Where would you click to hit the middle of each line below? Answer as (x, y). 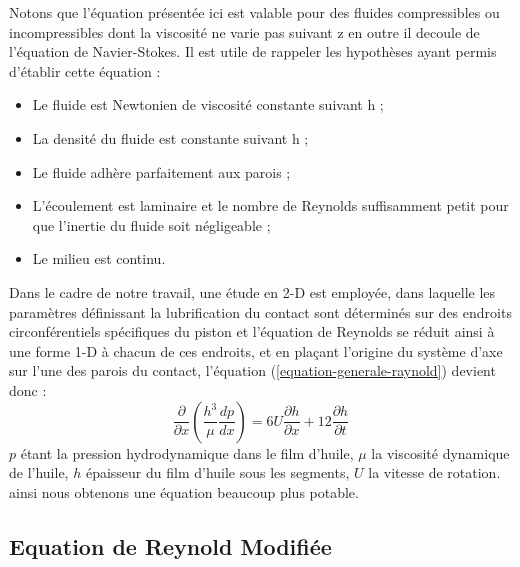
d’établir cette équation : (85, 70)
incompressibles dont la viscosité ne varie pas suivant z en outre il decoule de (244, 31)
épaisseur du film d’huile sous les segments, (217, 472)
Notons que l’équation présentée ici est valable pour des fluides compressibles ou (254, 12)
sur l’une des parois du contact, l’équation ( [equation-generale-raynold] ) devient (252, 370)
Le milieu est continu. (99, 258)
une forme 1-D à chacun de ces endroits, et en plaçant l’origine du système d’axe (256, 350)
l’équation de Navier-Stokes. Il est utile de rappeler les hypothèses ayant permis (253, 51)
